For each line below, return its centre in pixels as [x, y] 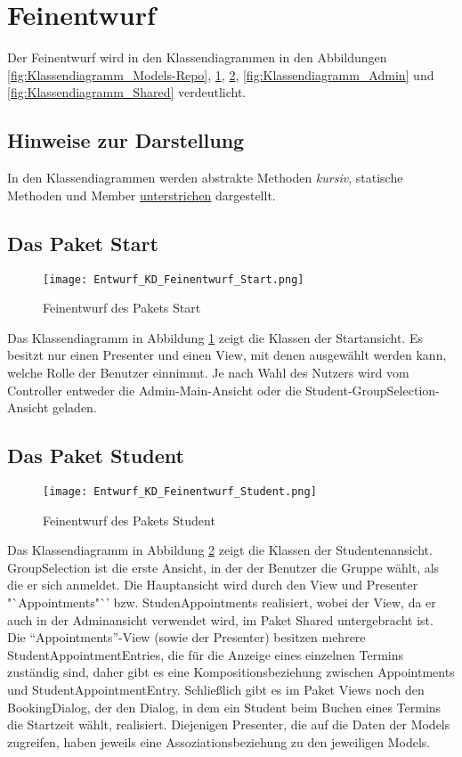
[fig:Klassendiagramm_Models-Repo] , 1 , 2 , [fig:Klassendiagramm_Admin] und [221, 74]
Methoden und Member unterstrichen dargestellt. [142, 195]
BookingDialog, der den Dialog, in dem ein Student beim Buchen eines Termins [224, 707]
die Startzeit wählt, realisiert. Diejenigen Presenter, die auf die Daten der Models [229, 724]
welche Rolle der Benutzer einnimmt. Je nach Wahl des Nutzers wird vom [208, 372]
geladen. [75, 407]
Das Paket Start [83, 243]
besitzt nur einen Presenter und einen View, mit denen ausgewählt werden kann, [227, 355]
